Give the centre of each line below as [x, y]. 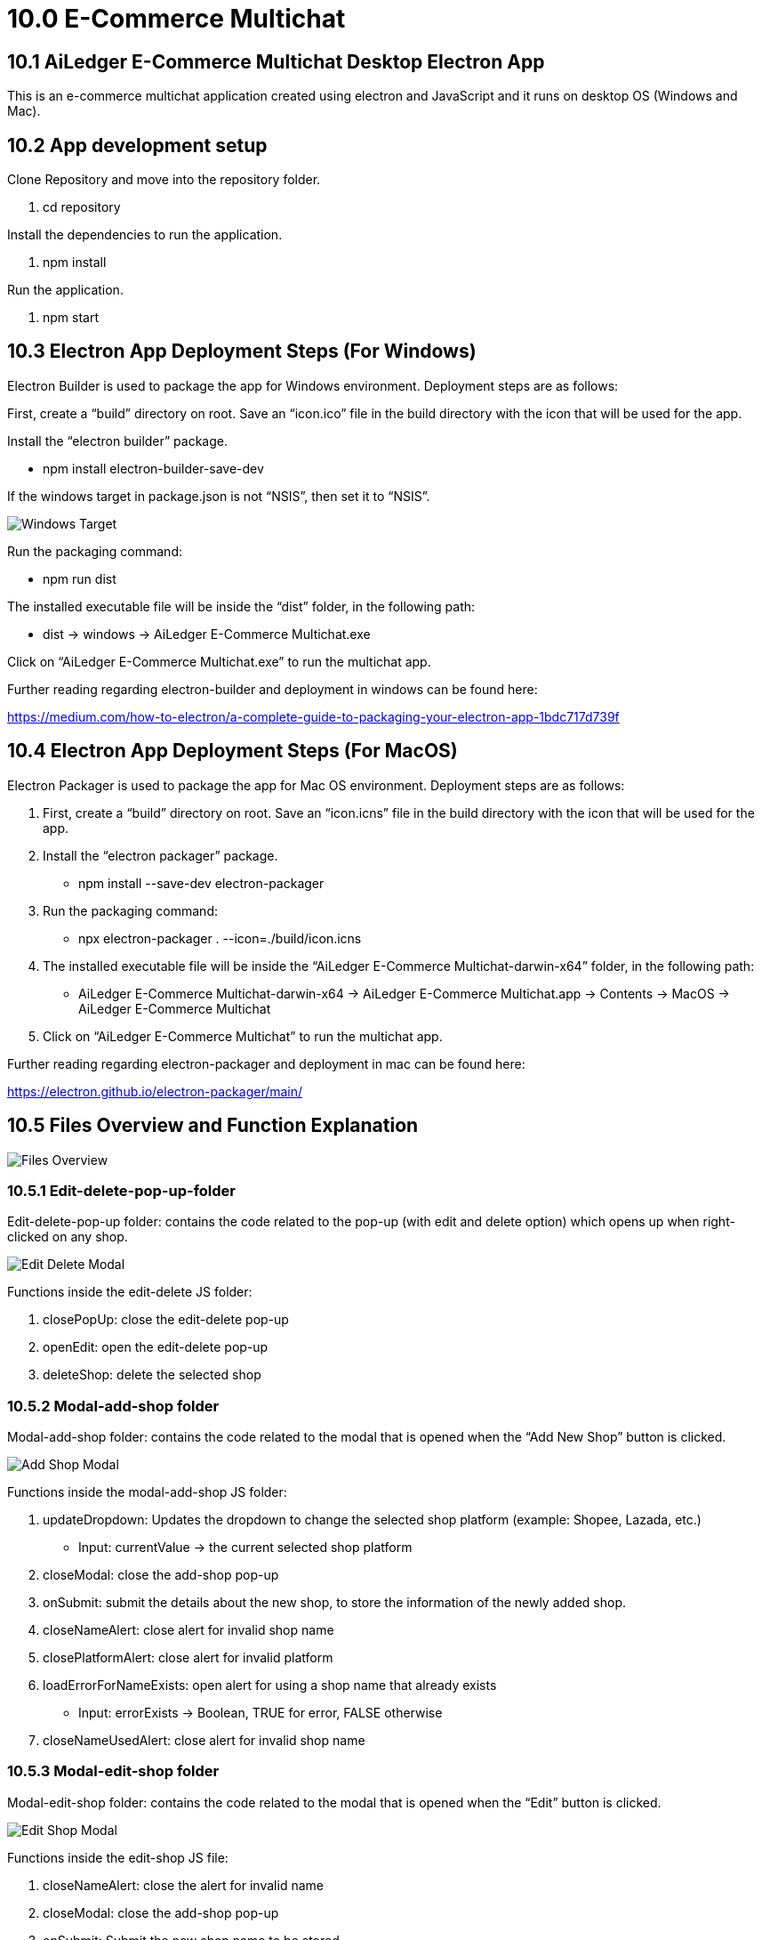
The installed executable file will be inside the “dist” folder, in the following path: [241, 606]
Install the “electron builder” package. [118, 441]
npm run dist [80, 578]
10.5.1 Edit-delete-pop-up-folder [122, 1190]
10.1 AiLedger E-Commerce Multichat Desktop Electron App [276, 61]
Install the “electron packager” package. [160, 855]
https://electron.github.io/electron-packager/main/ [155, 1091]
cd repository [82, 207]
